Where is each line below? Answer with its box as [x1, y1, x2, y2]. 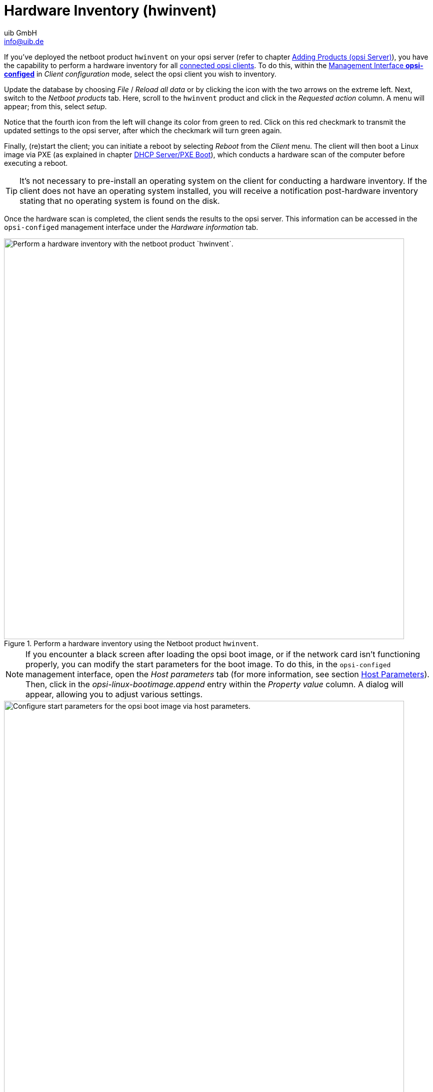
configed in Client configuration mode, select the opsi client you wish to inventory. [4, 69, 276, 78]
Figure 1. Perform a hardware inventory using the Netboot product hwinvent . [4, 639, 259, 648]
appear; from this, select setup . [4, 102, 107, 111]
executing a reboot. [4, 158, 68, 167]
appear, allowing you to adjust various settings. [25, 689, 203, 699]
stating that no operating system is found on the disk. [19, 195, 220, 206]
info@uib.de [4, 37, 44, 46]
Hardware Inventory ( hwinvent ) [4, 2, 217, 19]
